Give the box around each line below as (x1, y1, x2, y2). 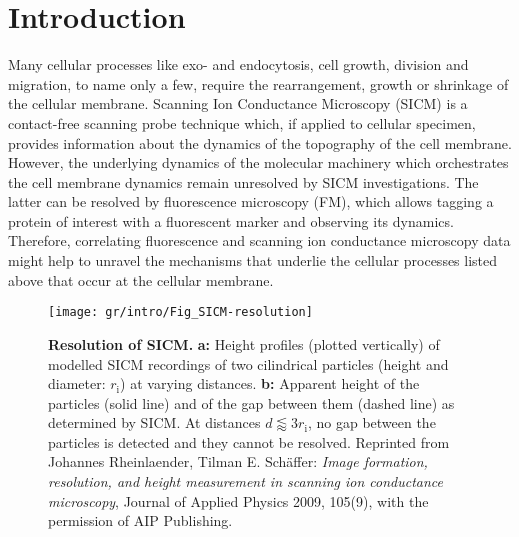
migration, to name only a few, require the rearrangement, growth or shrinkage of (8, 73, 509, 94)
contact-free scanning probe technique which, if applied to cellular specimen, (8, 112, 476, 133)
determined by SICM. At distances (48, 412, 261, 433)
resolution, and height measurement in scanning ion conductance (48, 471, 444, 492)
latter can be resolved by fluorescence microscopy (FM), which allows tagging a (8, 191, 494, 212)
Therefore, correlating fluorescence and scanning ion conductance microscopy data (8, 230, 511, 251)
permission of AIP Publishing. (48, 510, 233, 531)
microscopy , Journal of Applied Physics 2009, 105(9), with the (48, 490, 429, 511)
